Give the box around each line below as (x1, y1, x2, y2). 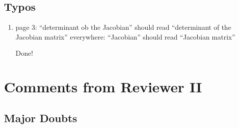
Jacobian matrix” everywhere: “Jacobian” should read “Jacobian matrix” (15, 31, 236, 42)
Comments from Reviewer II (4, 77, 202, 97)
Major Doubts (4, 110, 78, 125)
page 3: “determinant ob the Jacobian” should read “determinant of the (15, 22, 231, 32)
